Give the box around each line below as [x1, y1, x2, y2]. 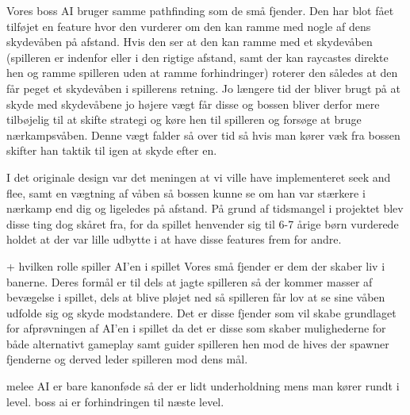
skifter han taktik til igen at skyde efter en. [6, 142, 217, 159]
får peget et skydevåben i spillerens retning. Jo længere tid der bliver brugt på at [6, 79, 400, 96]
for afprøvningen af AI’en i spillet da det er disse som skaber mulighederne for [6, 320, 386, 336]
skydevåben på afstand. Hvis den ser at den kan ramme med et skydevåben [6, 33, 373, 50]
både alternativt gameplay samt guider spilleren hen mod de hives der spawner [6, 335, 389, 352]
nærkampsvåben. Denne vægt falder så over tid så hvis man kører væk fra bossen [6, 126, 400, 143]
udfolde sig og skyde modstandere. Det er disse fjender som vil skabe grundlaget [6, 304, 397, 321]
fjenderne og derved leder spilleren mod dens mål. [6, 351, 248, 367]
